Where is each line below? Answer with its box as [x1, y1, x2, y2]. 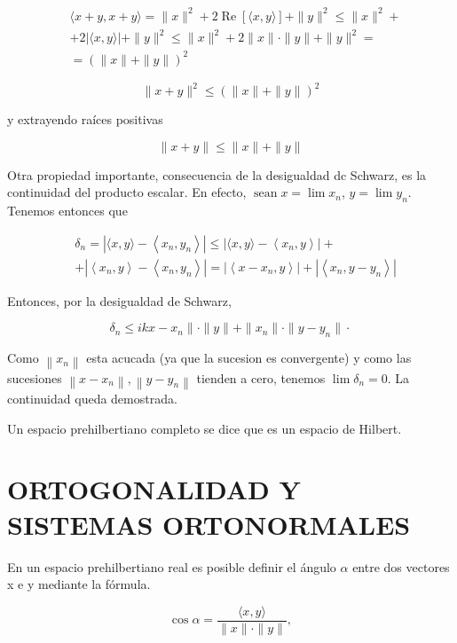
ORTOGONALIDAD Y [7, 471, 301, 507]
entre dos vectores [352, 557, 450, 576]
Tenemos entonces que [7, 201, 128, 220]
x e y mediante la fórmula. [7, 575, 151, 593]
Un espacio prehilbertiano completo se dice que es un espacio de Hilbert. [7, 419, 402, 437]
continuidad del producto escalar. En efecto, [7, 183, 247, 201]
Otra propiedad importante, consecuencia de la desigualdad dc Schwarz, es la [7, 165, 427, 184]
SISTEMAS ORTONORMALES [7, 506, 411, 542]
